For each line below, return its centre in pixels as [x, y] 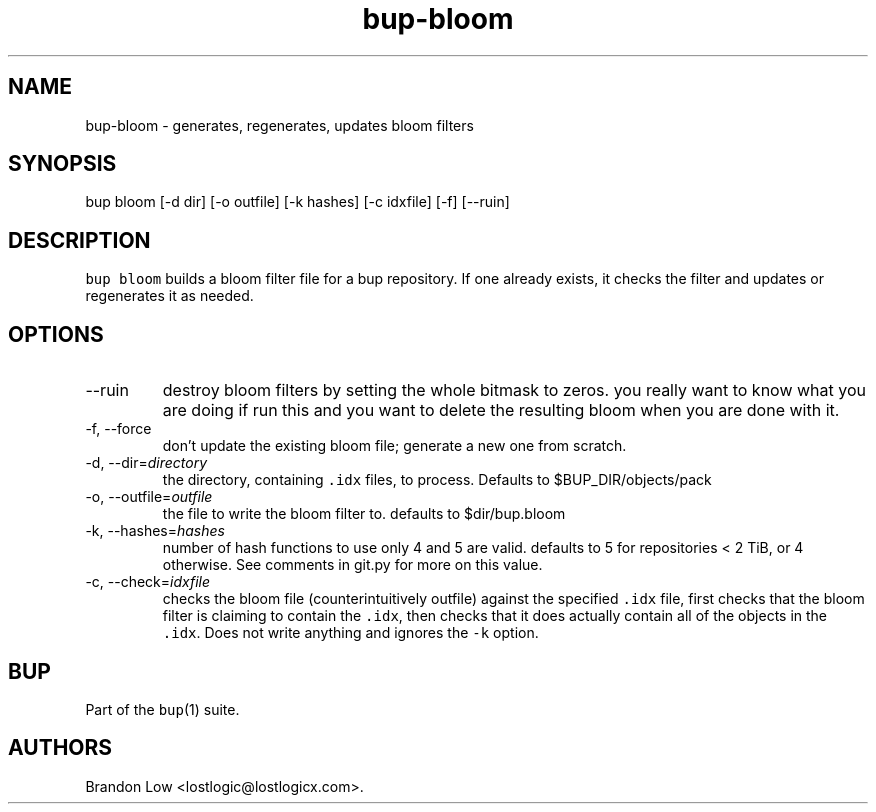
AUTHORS [60, 748]
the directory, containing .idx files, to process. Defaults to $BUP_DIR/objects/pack [437, 480]
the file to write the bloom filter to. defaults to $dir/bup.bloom [364, 514]
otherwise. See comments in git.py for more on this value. [352, 565]
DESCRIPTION [79, 240]
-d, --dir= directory [146, 463]
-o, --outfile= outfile [149, 497]
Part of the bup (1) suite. [162, 709]
